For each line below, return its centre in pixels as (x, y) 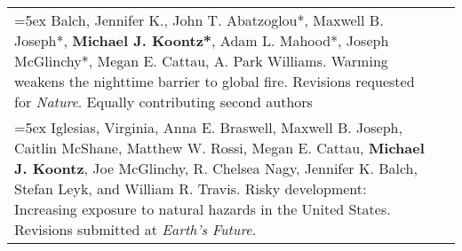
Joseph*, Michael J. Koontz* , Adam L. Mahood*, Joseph (202, 40)
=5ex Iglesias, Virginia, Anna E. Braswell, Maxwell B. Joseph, (208, 127)
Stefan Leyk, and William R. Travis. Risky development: (191, 188)
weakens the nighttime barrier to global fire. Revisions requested (215, 81)
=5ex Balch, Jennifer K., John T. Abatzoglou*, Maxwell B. (199, 20)
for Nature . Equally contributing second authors (163, 102)
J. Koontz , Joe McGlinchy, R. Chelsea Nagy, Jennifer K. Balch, (216, 168)
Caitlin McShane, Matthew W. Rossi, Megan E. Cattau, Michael (219, 148)
